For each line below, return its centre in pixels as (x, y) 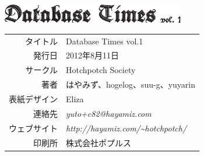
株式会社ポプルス (99, 142)
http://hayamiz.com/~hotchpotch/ (126, 128)
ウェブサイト (33, 128)
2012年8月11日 (92, 55)
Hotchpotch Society (101, 70)
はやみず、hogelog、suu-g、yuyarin (131, 84)
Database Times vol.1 (105, 41)
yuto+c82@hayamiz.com (109, 113)
